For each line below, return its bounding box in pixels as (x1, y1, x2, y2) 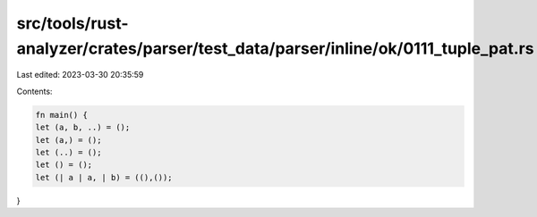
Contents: (16, 86, 53, 96)
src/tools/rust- (16, 13, 129, 33)
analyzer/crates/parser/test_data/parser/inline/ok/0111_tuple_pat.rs (16, 38, 534, 58)
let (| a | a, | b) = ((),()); (35, 172, 174, 182)
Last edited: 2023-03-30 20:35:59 (16, 70, 144, 80)
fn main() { (35, 110, 89, 120)
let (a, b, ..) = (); (35, 122, 131, 133)
